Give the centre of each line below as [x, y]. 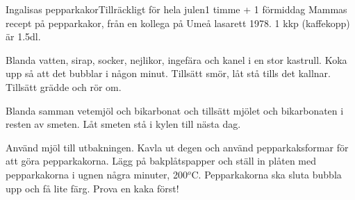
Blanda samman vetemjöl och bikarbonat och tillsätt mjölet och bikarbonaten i [175, 110]
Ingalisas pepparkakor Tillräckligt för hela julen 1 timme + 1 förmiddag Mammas [176, 9]
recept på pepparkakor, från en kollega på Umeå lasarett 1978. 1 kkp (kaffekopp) [178, 23]
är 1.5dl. [23, 36]
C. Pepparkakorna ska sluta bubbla [266, 174]
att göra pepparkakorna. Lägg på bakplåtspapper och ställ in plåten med [161, 161]
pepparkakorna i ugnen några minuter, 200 [97, 174]
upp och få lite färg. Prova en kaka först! [92, 188]
